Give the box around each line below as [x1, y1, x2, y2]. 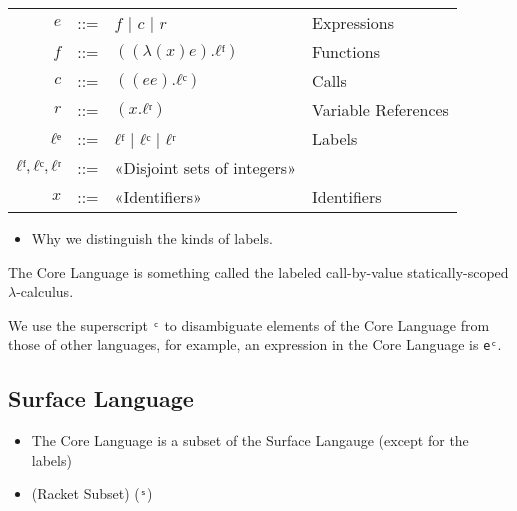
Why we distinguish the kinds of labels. [31, 228, 273, 248]
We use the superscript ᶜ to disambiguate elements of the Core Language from [8, 314, 490, 335]
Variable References [312, 98, 449, 121]
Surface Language [8, 383, 194, 414]
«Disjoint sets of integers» [114, 156, 297, 179]
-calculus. [16, 281, 74, 302]
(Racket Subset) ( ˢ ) [31, 483, 153, 504]
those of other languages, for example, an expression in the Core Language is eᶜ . [8, 334, 502, 355]
